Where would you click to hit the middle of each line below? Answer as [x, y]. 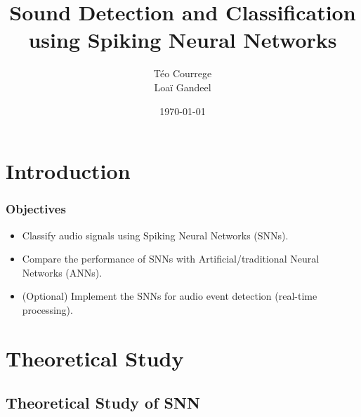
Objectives [36, 209]
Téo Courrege [183, 73]
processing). [47, 309]
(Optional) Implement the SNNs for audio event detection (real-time [170, 296]
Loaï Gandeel [183, 87]
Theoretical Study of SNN [103, 403]
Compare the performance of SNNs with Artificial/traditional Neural [171, 259]
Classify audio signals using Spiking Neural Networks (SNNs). [155, 235]
